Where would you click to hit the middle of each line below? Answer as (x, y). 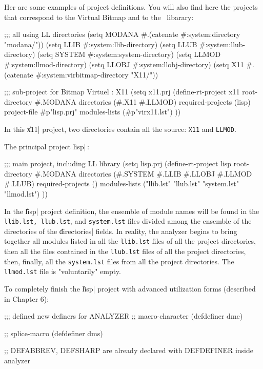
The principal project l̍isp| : (47, 146)
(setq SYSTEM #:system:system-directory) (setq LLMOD (129, 54)
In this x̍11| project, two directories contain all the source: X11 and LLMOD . (120, 129)
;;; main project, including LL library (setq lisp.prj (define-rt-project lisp (118, 163)
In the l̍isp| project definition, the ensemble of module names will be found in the (132, 211)
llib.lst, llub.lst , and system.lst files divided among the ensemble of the (128, 221)
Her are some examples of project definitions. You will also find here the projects (131, 7)
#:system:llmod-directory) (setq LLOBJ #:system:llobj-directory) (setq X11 (124, 64)
